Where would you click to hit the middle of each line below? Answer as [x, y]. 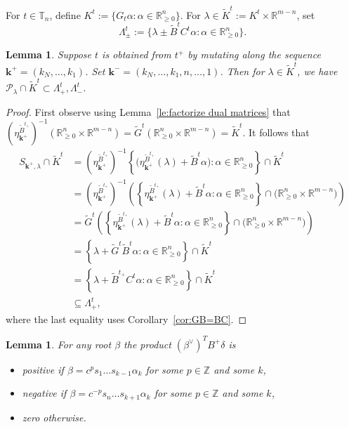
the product [147, 344]
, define [65, 14]
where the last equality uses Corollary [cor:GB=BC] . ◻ [126, 318]
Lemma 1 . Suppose [49, 54]
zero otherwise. [54, 417]
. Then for [242, 71]
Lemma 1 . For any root [59, 344]
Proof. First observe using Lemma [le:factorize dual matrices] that [148, 111]
